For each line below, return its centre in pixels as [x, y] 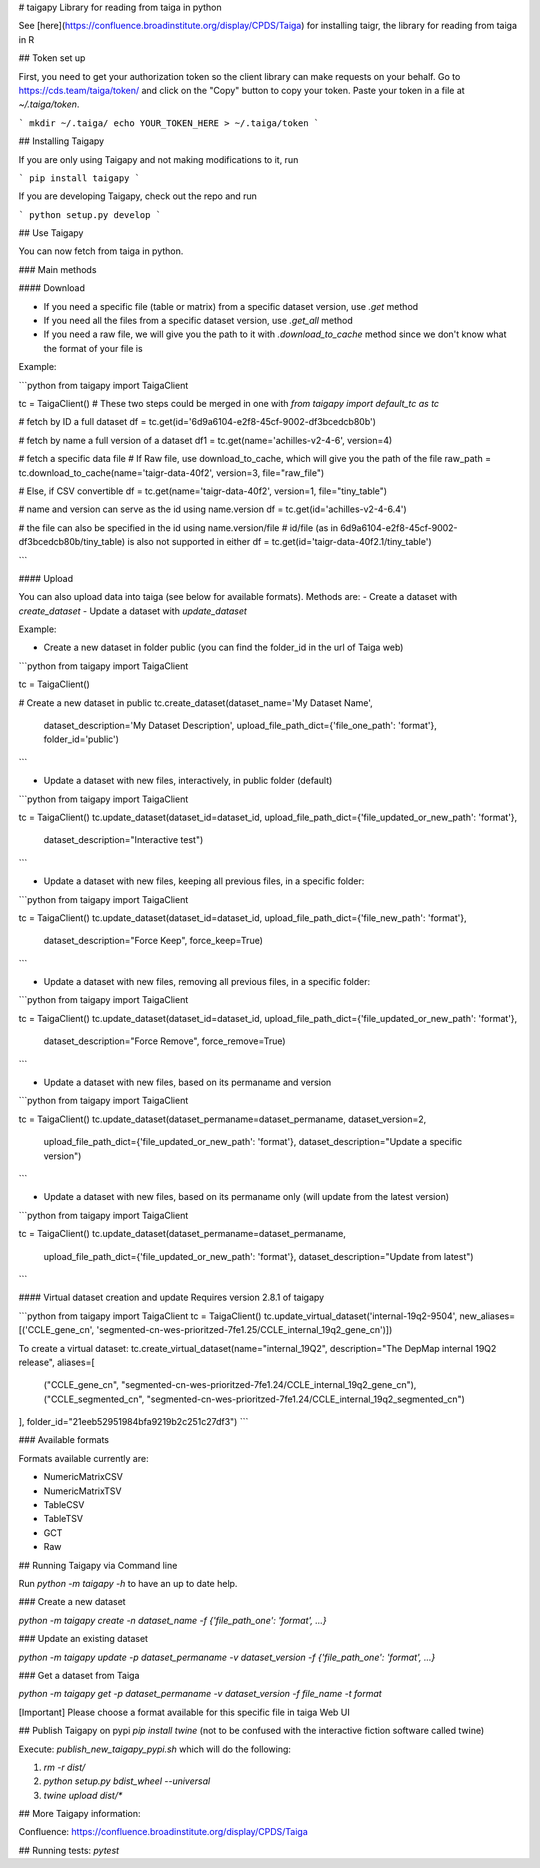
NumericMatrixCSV [83, 1477]
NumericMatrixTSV [82, 1491]
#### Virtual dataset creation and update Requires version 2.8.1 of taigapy [171, 1297]
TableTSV [63, 1519]
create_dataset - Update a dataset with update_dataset [132, 611]
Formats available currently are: [83, 1458]
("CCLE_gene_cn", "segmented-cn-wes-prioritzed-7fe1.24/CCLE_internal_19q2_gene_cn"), [230, 1385]
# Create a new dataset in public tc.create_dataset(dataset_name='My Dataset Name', [196, 702]
